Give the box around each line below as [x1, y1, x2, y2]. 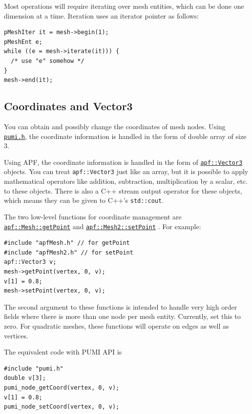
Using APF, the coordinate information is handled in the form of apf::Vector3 [4, 157, 243, 167]
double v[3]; [4, 375, 46, 382]
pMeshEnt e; [4, 38, 42, 45]
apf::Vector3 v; [4, 258, 57, 266]
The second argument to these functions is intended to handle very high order [4, 301, 237, 312]
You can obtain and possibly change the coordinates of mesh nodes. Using [4, 121, 226, 131]
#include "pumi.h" [4, 365, 63, 372]
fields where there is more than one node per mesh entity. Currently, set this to [4, 311, 241, 321]
